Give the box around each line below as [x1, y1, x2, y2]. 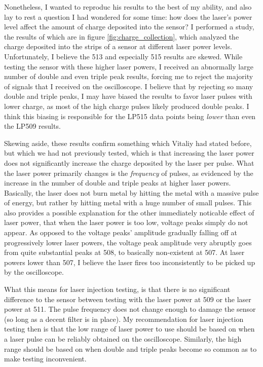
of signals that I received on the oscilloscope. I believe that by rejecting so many [4, 81, 253, 91]
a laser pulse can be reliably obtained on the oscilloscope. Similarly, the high [4, 334, 242, 344]
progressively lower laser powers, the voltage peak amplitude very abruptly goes [4, 237, 252, 247]
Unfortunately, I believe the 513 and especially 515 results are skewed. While [4, 51, 243, 61]
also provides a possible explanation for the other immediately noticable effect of [4, 207, 254, 217]
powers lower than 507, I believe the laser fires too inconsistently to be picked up [4, 256, 255, 267]
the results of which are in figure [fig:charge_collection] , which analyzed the [4, 31, 239, 42]
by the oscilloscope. [4, 267, 64, 277]
